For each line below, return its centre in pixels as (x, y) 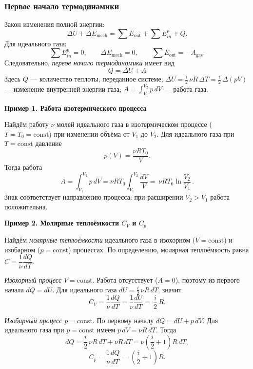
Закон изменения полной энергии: (55, 24)
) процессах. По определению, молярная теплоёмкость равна (159, 249)
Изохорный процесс (33, 280)
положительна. (26, 206)
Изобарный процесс (33, 320)
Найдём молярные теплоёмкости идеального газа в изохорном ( (100, 239)
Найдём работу (27, 124)
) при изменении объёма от (89, 133)
